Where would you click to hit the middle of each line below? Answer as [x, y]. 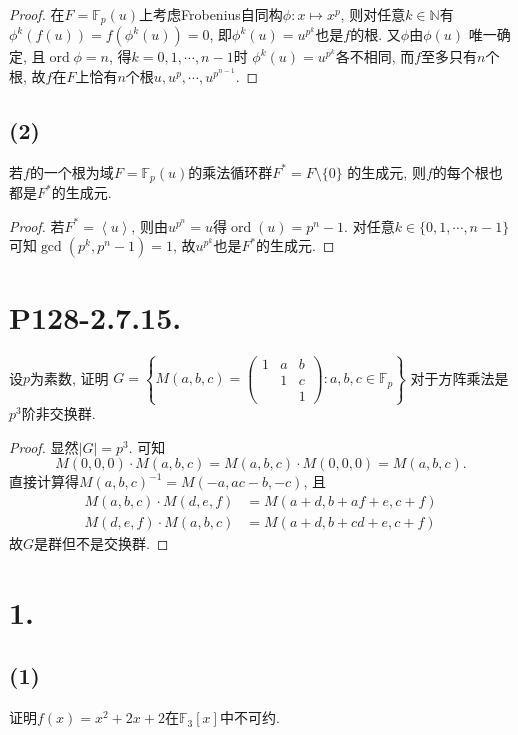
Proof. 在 [37, 14]
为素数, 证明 [69, 377]
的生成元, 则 [386, 171]
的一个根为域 [71, 171]
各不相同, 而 [375, 56]
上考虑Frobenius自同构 [211, 14]
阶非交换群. [58, 413]
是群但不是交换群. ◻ [101, 543]
